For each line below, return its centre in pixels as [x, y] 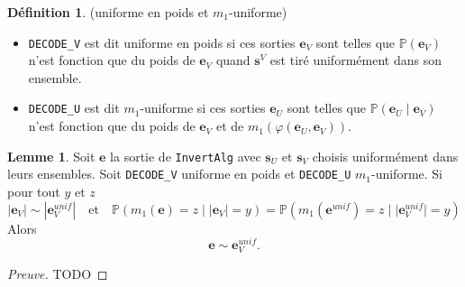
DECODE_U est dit [74, 108]
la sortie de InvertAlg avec [186, 156]
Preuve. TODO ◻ [58, 274]
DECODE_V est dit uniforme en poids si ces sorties [162, 42]
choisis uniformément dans [385, 156]
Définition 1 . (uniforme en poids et [108, 12]
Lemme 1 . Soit [51, 156]
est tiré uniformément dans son [356, 60]
